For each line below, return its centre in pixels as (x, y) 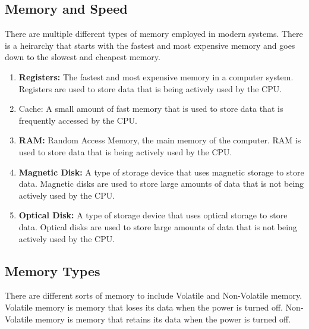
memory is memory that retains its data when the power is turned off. (163, 319)
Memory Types (53, 270)
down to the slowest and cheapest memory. (83, 57)
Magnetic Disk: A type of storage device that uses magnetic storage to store (161, 172)
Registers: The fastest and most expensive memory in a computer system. (156, 76)
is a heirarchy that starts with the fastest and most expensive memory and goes (150, 45)
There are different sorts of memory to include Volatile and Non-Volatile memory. (154, 295)
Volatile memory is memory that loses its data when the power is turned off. (144, 307)
